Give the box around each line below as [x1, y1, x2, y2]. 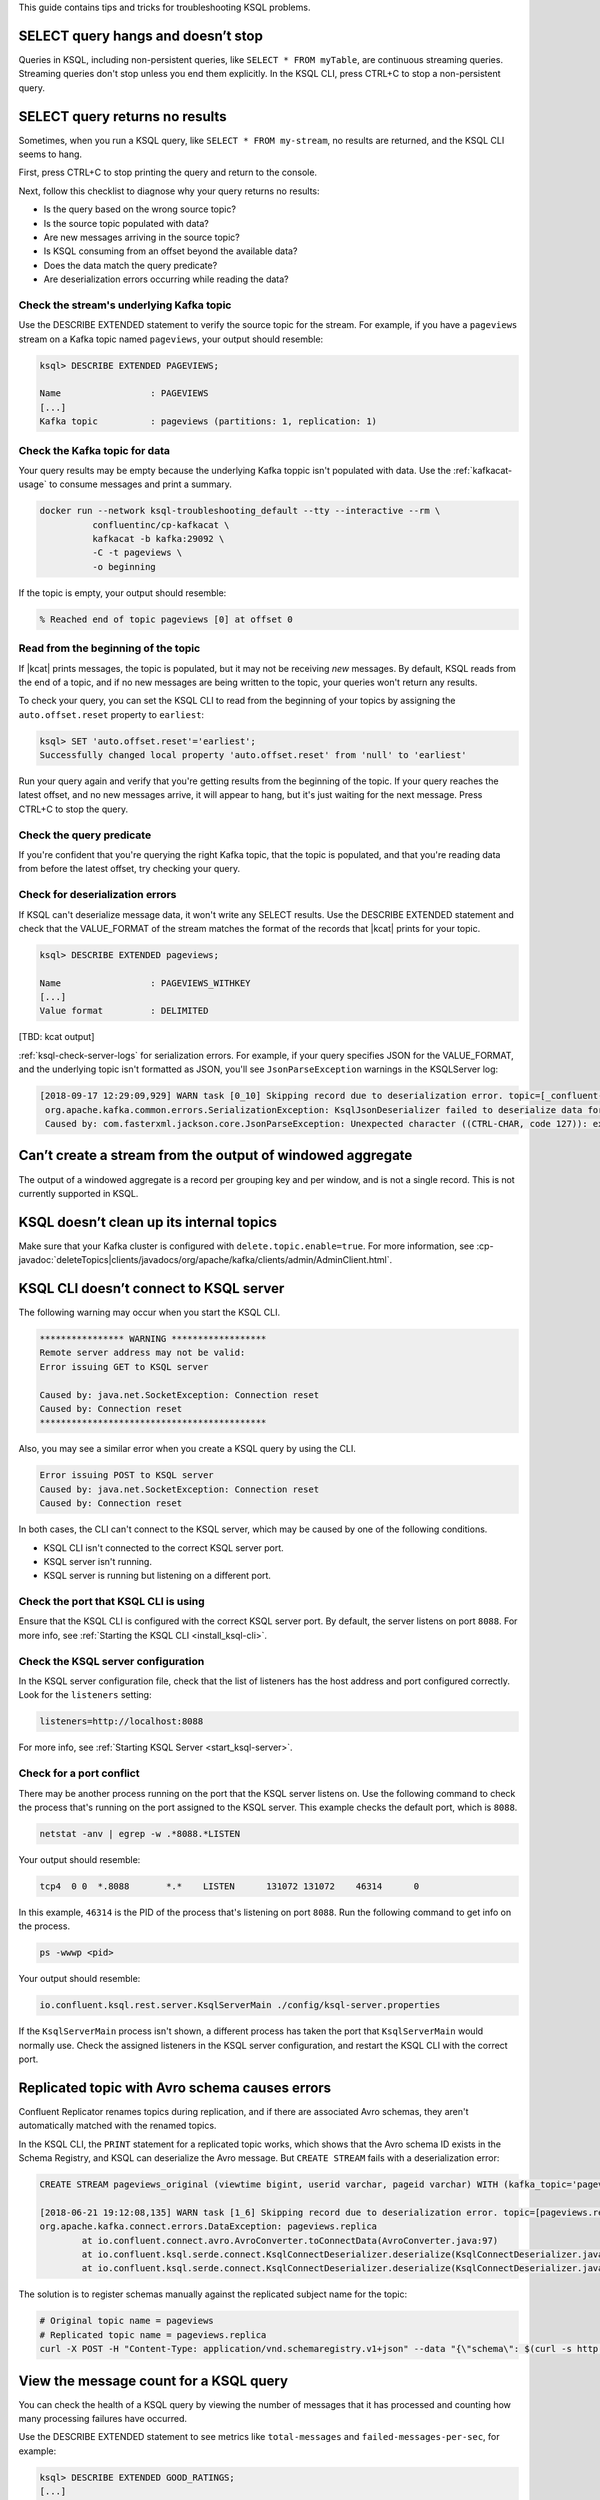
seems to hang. [18, 148, 83, 160]
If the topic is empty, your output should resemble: [18, 586, 227, 599]
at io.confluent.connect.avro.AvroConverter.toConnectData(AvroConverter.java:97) [81, 2235, 499, 2246]
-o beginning [91, 561, 157, 572]
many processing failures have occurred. [18, 2413, 188, 2424]
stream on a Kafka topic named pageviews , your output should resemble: [18, 333, 324, 345]
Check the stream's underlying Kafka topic [18, 298, 232, 312]
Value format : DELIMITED [39, 1005, 209, 1017]
